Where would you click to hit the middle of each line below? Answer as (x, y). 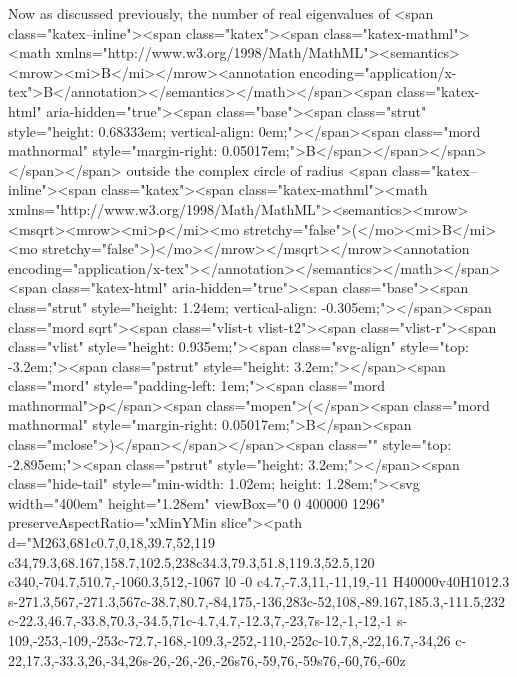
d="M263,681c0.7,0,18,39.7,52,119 (112, 542)
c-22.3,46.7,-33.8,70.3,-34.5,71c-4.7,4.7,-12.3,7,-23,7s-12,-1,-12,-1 (200, 620)
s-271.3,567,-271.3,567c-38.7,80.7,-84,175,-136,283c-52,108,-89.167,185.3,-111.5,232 (257, 600)
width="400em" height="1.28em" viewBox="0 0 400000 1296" (197, 502)
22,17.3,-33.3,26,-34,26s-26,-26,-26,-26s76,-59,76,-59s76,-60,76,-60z (207, 659)
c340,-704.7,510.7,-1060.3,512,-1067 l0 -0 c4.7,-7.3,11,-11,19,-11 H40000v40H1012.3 (259, 581)
